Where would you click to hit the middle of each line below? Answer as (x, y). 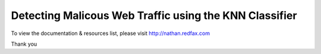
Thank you (24, 44)
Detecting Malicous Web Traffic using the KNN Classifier (154, 15)
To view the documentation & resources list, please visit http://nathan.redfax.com (111, 33)
